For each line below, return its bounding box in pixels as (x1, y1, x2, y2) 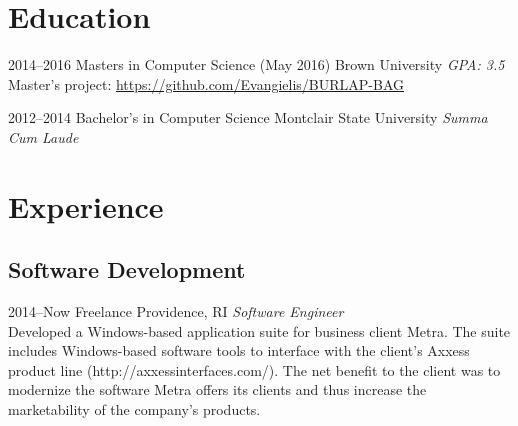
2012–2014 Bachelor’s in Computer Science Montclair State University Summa (8, 107, 488, 128)
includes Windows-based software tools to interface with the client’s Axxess (8, 340, 470, 361)
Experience (8, 185, 164, 226)
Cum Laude (8, 126, 79, 147)
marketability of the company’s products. (8, 399, 261, 420)
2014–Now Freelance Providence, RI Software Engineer (8, 301, 344, 322)
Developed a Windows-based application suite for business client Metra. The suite (8, 320, 511, 341)
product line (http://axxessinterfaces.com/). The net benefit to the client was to (8, 359, 501, 380)
